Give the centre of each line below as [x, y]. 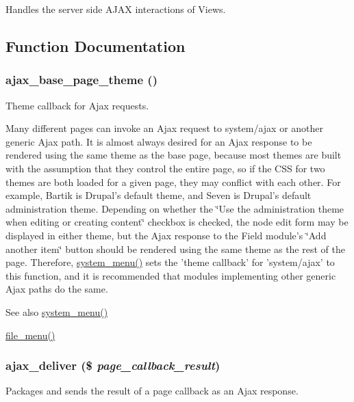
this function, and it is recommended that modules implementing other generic [171, 275]
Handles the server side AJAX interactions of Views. [116, 9]
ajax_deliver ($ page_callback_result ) [113, 365]
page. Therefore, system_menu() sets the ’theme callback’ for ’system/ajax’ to [170, 262]
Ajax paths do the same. [57, 289]
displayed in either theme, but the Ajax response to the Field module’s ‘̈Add [166, 235]
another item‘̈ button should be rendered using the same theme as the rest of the [175, 249]
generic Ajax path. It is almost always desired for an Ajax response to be [159, 141]
